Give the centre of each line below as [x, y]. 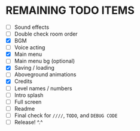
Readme [25, 108]
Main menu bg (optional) [45, 61]
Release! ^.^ [28, 122]
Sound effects [31, 27]
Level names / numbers [43, 88]
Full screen [28, 102]
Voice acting [30, 47]
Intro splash [29, 95]
